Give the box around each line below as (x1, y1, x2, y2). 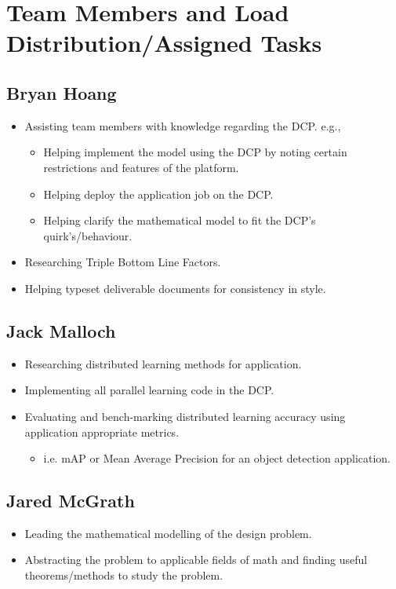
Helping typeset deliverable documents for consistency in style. (24, 280, 326, 296)
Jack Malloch (6, 318, 116, 342)
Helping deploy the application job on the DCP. (43, 185, 274, 202)
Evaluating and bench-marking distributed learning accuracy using (24, 408, 346, 424)
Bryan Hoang (6, 80, 117, 104)
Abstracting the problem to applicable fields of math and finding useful (24, 551, 368, 568)
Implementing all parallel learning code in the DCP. (24, 382, 274, 398)
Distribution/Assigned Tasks (6, 27, 322, 59)
